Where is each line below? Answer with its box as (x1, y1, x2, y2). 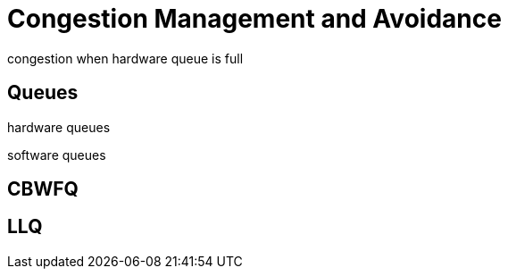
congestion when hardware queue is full (7, 50, 244, 66)
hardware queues (7, 119, 111, 135)
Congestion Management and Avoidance (7, 4, 502, 34)
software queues (7, 146, 106, 163)
